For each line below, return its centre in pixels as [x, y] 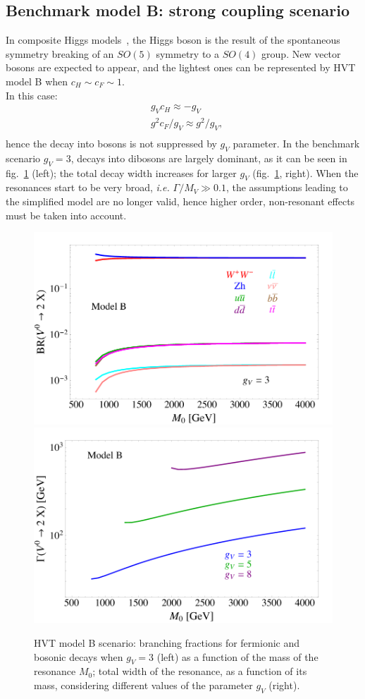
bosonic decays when [79, 656]
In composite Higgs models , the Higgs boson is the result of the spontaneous [173, 40]
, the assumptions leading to [287, 187]
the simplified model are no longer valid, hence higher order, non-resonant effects [180, 201]
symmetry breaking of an [60, 53]
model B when [37, 81]
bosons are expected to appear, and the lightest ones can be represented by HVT [181, 67]
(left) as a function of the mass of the [237, 656]
